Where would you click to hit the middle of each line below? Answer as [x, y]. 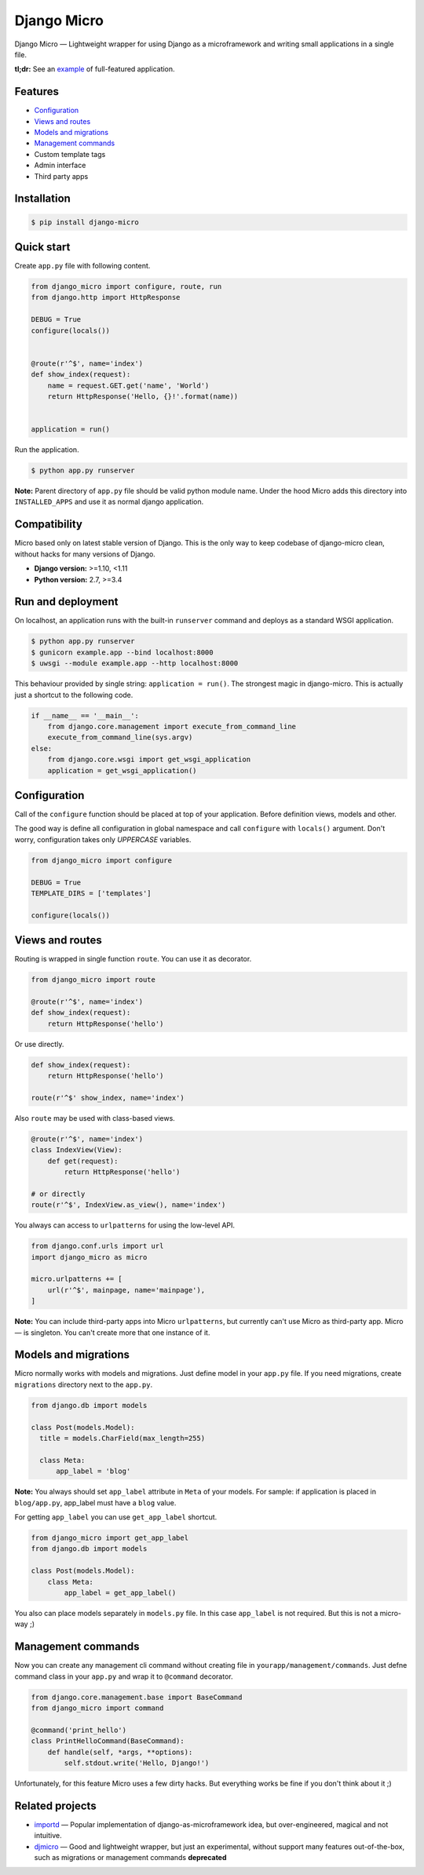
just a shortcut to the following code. [74, 695]
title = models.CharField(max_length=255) [122, 1439]
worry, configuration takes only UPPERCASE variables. [103, 839]
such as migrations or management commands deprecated [130, 1857]
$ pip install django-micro [85, 222]
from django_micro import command [97, 1708]
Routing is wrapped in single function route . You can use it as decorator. [133, 959]
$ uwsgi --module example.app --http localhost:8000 [135, 664]
